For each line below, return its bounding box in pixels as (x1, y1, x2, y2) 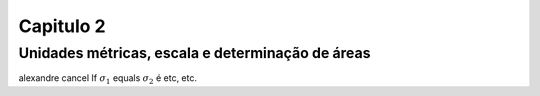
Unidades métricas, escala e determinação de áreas (18, 44, 371, 62)
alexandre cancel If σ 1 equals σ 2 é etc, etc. (18, 72, 197, 87)
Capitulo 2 (18, 15, 106, 37)
